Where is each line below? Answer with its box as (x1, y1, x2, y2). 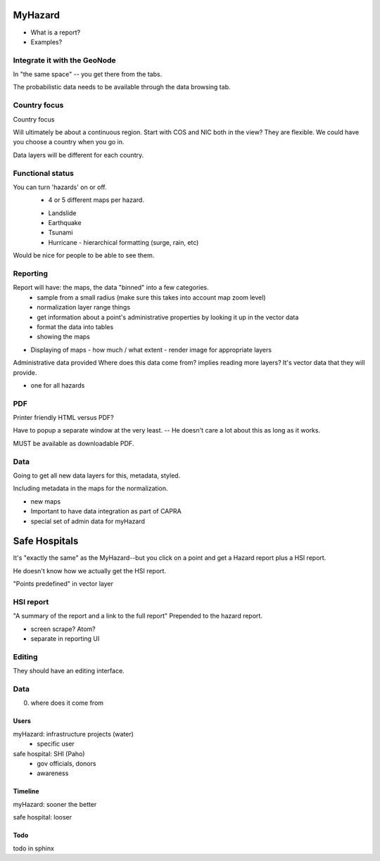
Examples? (30, 37, 63, 46)
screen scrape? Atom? (30, 625, 96, 633)
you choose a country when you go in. (13, 138, 125, 146)
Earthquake (48, 219, 82, 227)
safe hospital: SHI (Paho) (13, 749, 85, 758)
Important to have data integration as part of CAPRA (30, 507, 182, 516)
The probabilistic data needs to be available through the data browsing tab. (13, 83, 231, 91)
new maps (30, 497, 61, 506)
